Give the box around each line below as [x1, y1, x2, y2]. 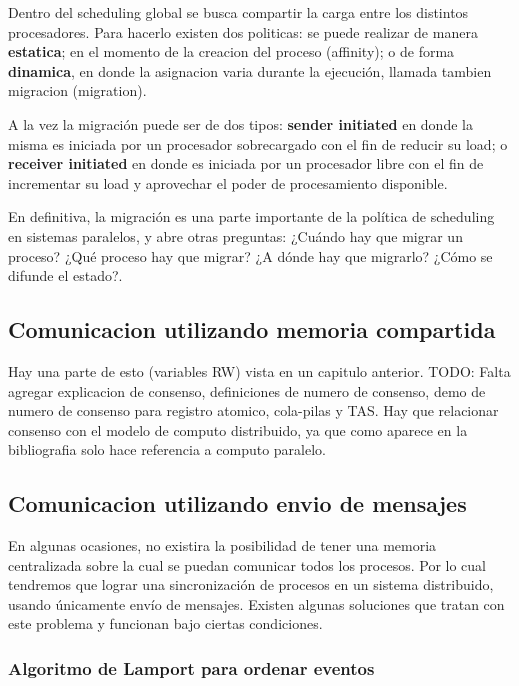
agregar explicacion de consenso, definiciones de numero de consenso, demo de [8, 380, 486, 401]
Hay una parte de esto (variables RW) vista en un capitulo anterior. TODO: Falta [8, 360, 511, 381]
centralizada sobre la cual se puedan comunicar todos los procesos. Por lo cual [8, 554, 486, 575]
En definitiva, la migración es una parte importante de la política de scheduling [8, 206, 495, 227]
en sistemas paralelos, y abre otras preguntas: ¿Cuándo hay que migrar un [8, 225, 463, 246]
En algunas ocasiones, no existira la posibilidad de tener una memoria [8, 535, 437, 556]
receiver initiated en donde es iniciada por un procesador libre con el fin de [8, 153, 484, 174]
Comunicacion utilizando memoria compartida [8, 314, 496, 345]
